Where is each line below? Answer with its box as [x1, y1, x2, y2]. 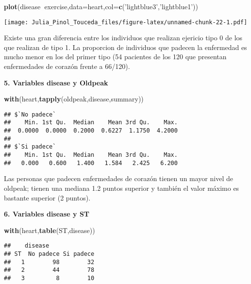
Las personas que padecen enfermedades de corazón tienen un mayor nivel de [4, 173, 233, 184]
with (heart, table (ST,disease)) [4, 225, 95, 235]
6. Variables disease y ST [4, 209, 90, 219]
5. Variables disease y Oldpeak [4, 77, 108, 87]
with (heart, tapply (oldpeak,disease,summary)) [4, 94, 144, 104]
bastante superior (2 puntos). [4, 192, 91, 202]
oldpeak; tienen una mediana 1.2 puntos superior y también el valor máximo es [4, 183, 239, 193]
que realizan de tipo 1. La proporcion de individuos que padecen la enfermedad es [4, 42, 247, 52]
